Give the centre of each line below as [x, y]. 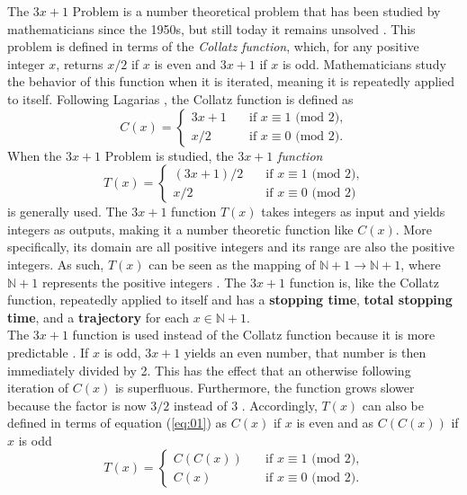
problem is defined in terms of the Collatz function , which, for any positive [213, 46]
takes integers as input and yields [353, 212]
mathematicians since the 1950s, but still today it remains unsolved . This [211, 28]
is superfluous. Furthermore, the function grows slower [265, 388]
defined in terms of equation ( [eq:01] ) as [117, 423]
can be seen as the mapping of [232, 264]
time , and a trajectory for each [98, 317]
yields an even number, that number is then [305, 352]
